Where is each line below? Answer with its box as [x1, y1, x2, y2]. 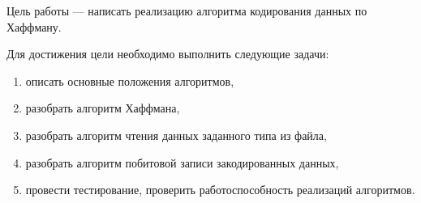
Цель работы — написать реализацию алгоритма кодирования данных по [6, 2, 367, 19]
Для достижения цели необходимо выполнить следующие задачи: [6, 45, 329, 62]
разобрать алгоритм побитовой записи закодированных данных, [25, 154, 339, 171]
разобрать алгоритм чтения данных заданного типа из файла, [25, 126, 327, 143]
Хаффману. [6, 18, 62, 35]
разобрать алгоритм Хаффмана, [25, 99, 180, 116]
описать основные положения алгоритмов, [25, 72, 234, 89]
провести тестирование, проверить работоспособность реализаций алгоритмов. [25, 181, 415, 198]
